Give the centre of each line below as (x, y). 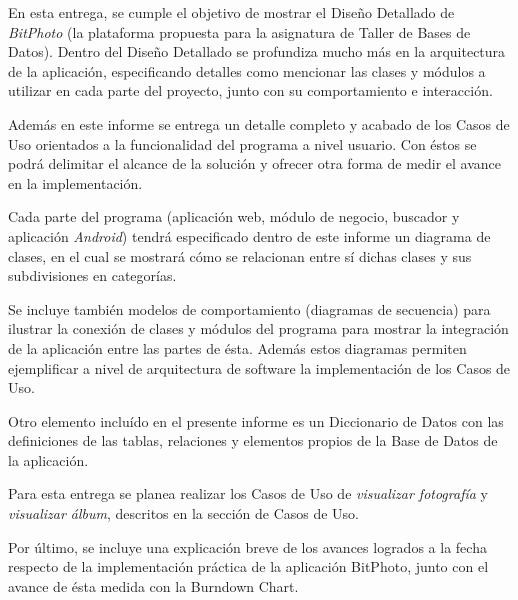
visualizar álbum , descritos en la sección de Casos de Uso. (184, 513)
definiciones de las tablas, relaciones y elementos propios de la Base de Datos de (253, 440)
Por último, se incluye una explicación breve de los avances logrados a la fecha (247, 546)
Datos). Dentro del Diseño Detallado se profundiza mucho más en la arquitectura (257, 51)
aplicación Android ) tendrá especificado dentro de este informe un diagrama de (249, 235)
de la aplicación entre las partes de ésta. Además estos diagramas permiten (237, 347)
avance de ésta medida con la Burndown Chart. (153, 585)
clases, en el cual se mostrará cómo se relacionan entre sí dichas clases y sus (240, 255)
